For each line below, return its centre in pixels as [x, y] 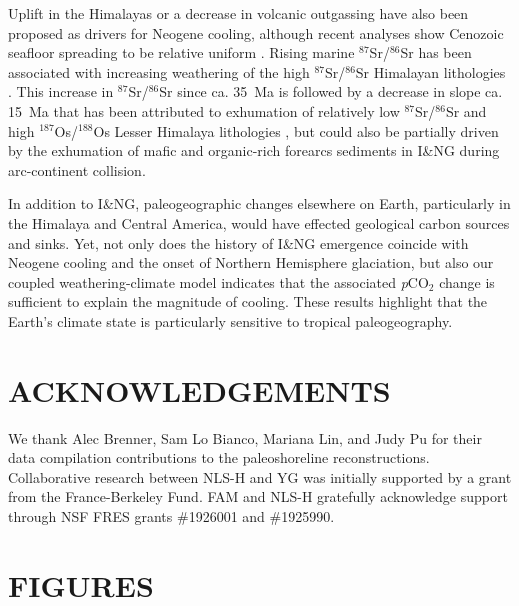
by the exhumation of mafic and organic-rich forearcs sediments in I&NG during [254, 150]
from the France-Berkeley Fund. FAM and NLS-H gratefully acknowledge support [258, 496]
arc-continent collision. [77, 169]
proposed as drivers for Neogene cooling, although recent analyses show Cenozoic [256, 32]
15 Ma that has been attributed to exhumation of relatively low [204, 110]
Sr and [466, 110]
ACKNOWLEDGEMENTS [199, 389]
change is [467, 281]
